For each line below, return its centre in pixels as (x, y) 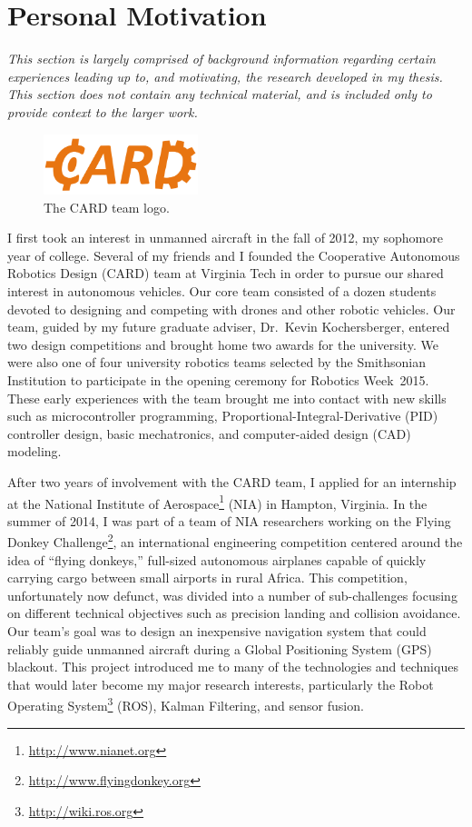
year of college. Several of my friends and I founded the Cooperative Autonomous (234, 255)
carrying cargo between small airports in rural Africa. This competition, (207, 578)
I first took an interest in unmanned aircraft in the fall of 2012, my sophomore (225, 238)
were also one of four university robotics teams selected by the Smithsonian (217, 362)
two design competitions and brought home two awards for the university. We (223, 344)
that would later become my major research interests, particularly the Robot (221, 684)
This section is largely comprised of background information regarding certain (221, 59)
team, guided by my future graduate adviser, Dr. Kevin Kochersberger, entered (229, 327)
